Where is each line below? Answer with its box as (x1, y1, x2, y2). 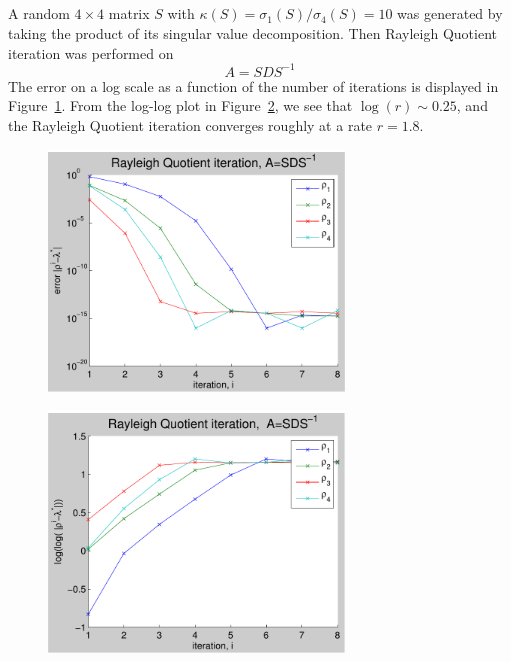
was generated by (397, 3, 503, 24)
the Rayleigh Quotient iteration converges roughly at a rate (8, 114, 373, 135)
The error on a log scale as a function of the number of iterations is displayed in (8, 75, 499, 96)
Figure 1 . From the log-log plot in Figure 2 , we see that (8, 95, 353, 116)
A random (8, 3, 70, 24)
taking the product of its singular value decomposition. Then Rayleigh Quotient (8, 22, 497, 43)
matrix (108, 3, 150, 24)
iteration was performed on (8, 42, 174, 63)
